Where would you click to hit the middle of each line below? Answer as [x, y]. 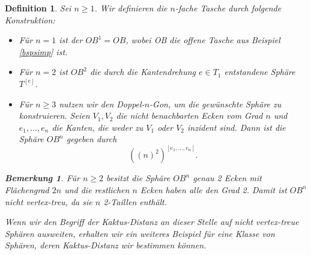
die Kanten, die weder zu [98, 127]
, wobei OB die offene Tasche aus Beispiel [203, 40]
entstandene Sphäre [260, 72]
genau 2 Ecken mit [227, 178]
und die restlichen [97, 189]
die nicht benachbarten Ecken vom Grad [189, 115]
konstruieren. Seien [54, 115]
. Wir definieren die [131, 8]
